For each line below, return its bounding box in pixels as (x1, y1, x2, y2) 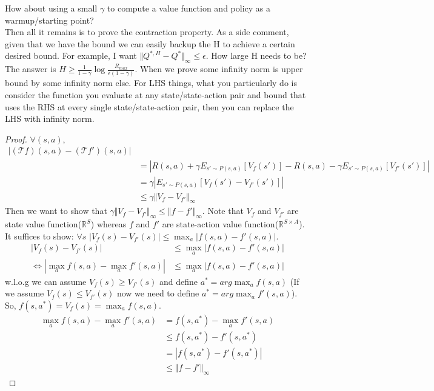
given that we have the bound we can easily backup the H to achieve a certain (5, 37, 295, 50)
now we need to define (116, 287, 199, 299)
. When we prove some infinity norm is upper (135, 62, 303, 75)
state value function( (5, 218, 82, 230)
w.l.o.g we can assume (5, 275, 87, 287)
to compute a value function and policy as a (107, 2, 270, 14)
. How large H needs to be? (205, 49, 307, 62)
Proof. (5, 132, 27, 145)
